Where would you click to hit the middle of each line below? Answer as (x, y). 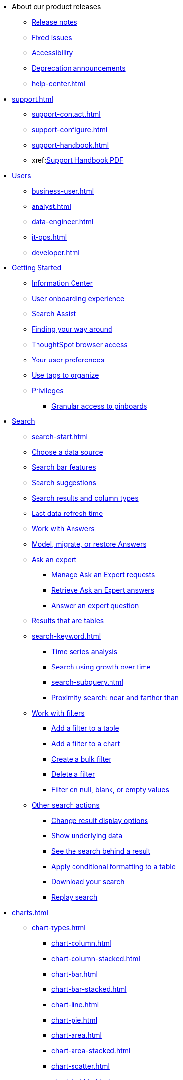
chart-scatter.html (80, 1066)
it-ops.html (49, 237)
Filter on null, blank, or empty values (110, 790)
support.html (33, 99)
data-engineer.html (63, 222)
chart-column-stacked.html (96, 958)
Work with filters (58, 713)
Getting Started (37, 268)
